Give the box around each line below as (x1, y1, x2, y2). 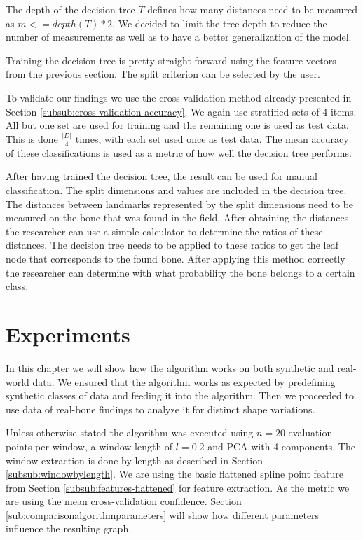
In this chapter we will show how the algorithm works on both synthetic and (6, 360, 334, 375)
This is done (6, 132, 58, 146)
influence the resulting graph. (6, 521, 132, 536)
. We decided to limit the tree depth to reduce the (112, 15, 327, 30)
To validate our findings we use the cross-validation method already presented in (6, 90, 352, 104)
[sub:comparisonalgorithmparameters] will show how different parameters (6, 507, 320, 522)
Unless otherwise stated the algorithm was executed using (6, 425, 254, 440)
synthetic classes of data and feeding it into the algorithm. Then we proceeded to (6, 388, 354, 403)
